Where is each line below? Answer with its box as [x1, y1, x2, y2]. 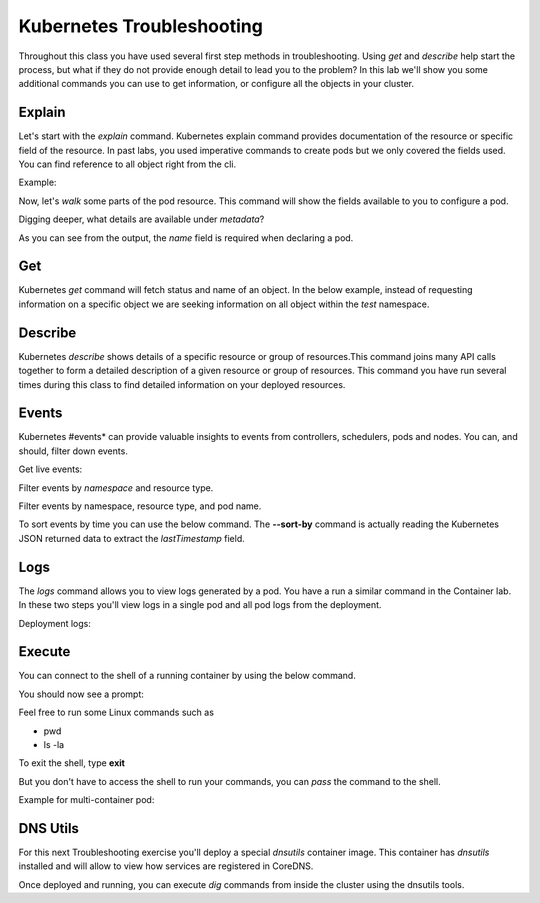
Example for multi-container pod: [18, 794, 155, 806]
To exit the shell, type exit [18, 757, 125, 769]
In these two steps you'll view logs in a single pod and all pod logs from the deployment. [18, 599, 382, 611]
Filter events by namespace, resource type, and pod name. [18, 500, 262, 512]
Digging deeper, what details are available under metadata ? [18, 213, 265, 225]
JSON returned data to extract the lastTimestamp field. [18, 532, 245, 544]
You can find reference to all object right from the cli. [18, 158, 237, 170]
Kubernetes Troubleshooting [18, 15, 264, 37]
